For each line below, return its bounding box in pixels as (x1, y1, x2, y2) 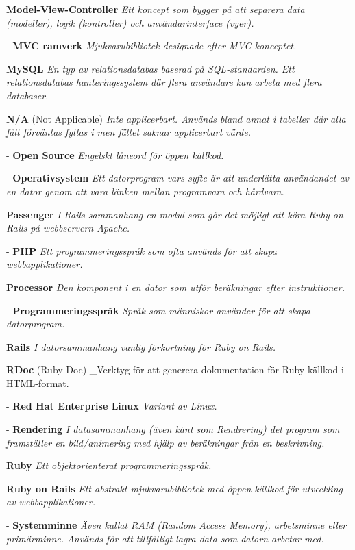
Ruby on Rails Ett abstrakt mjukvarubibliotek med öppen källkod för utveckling (6, 481, 343, 495)
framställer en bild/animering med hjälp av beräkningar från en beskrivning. (6, 435, 325, 449)
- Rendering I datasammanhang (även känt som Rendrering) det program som (6, 422, 340, 436)
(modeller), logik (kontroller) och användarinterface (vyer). (6, 15, 254, 29)
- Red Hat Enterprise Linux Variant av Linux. (6, 399, 217, 413)
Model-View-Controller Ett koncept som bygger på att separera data (6, 2, 305, 16)
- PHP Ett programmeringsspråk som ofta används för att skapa (6, 243, 277, 258)
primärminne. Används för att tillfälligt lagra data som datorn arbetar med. (6, 531, 324, 545)
